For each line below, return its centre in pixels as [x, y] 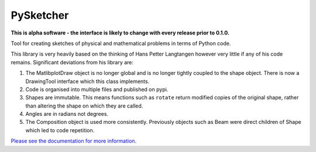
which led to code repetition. [60, 130]
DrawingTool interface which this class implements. [87, 81]
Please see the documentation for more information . [74, 141]
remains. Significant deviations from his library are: [72, 62]
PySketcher [40, 15]
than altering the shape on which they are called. [84, 106]
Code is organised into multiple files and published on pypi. [97, 89]
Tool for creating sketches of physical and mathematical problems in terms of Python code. [121, 43]
